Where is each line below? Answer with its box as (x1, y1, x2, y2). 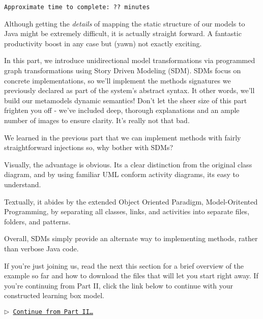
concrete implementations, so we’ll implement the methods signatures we (4, 75, 231, 85)
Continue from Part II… (13, 308, 94, 315)
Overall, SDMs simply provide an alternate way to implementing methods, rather (4, 233, 258, 244)
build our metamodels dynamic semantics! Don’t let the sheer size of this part (4, 95, 247, 105)
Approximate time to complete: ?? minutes (4, 4, 150, 11)
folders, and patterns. (4, 216, 71, 226)
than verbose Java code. (4, 243, 79, 253)
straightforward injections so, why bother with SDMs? (4, 142, 173, 153)
